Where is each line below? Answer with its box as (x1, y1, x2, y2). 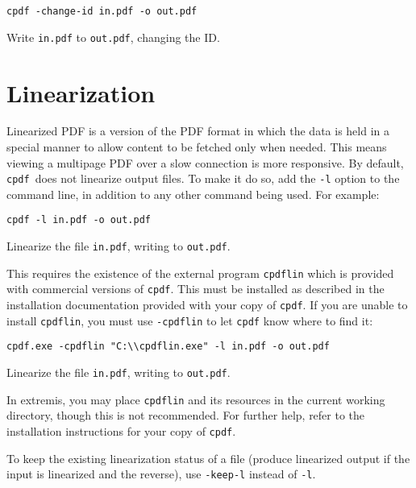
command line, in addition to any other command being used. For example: (6, 185, 380, 202)
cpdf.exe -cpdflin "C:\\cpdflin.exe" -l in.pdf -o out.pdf (6, 341, 330, 353)
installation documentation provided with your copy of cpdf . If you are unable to (6, 296, 408, 313)
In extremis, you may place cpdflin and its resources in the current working (6, 391, 385, 407)
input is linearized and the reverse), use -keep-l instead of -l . (6, 465, 316, 482)
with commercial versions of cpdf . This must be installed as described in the (6, 280, 385, 297)
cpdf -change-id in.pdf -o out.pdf (6, 6, 198, 17)
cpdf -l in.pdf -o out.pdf (6, 214, 151, 226)
